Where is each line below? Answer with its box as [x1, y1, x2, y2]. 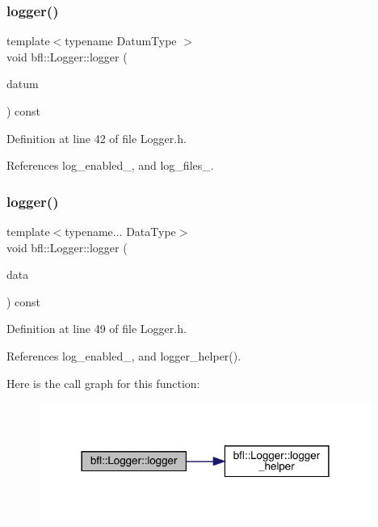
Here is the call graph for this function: [6, 374, 200, 391]
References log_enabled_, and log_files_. [6, 157, 214, 174]
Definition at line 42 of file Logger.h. [6, 129, 187, 146]
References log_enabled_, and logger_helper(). [6, 347, 241, 364]
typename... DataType [65, 223, 176, 239]
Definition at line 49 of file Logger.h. [6, 320, 187, 337]
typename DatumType [65, 32, 177, 49]
